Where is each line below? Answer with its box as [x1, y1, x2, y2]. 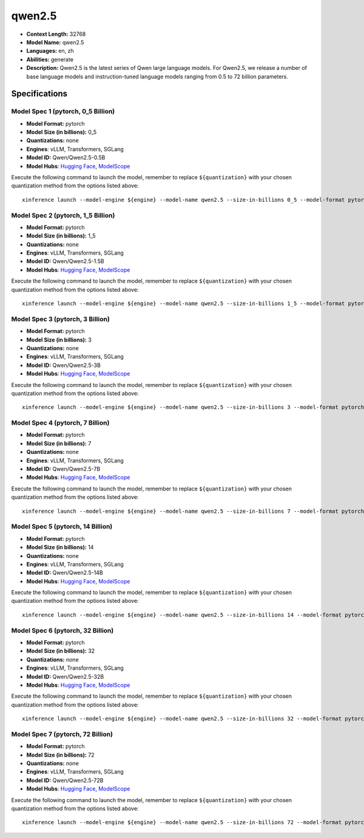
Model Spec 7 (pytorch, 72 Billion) [11, 730, 113, 738]
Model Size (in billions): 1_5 [26, 232, 96, 239]
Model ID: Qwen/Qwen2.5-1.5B [26, 258, 104, 265]
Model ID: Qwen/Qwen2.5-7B [26, 465, 101, 473]
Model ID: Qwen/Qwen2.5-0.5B [26, 154, 106, 161]
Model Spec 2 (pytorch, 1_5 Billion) [11, 211, 115, 219]
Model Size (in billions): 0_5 [26, 128, 97, 136]
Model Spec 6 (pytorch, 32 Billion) [11, 626, 114, 634]
